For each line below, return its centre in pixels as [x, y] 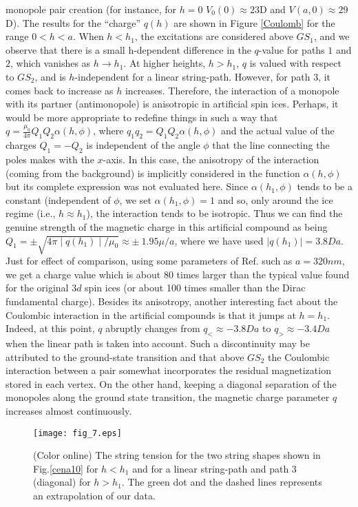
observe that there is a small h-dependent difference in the [128, 49]
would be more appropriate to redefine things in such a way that [142, 117]
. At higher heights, [165, 63]
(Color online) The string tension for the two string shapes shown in [177, 455]
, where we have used [219, 240]
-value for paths [292, 49]
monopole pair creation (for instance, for [91, 9]
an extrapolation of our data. [94, 496]
